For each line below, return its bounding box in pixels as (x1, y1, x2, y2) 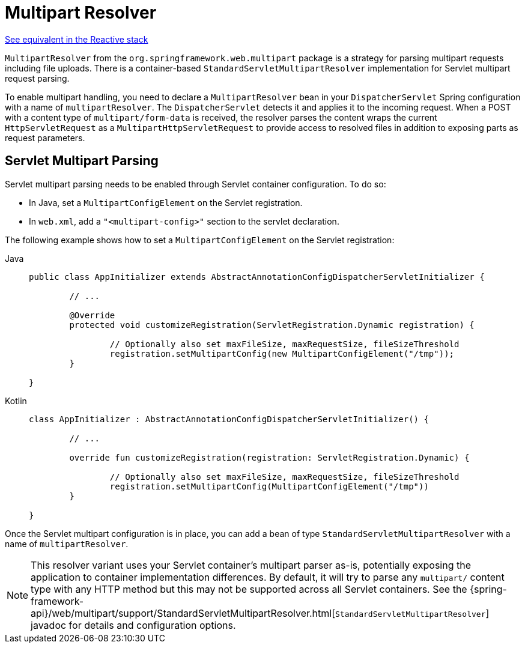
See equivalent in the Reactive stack (5, 34, 148, 44)
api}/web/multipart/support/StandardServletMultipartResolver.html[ (31, 607, 336, 619)
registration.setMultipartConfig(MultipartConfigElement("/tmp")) (109, 481, 429, 491)
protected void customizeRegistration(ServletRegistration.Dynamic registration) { (69, 319, 475, 330)
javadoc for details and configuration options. (31, 619, 236, 631)
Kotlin (5, 395, 27, 406)
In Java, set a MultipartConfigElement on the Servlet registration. (29, 197, 303, 208)
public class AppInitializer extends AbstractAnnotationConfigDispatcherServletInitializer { (29, 271, 485, 282)
